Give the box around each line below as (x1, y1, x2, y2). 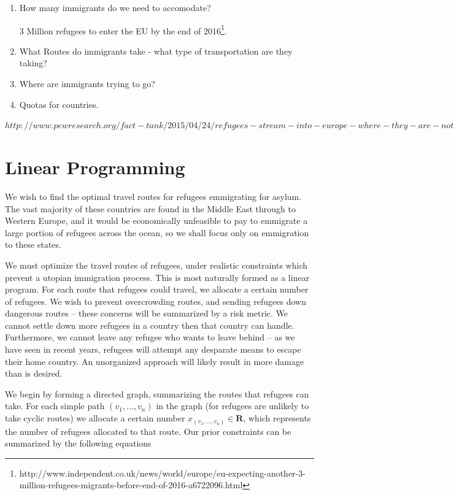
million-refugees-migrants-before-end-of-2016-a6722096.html (19, 478, 243, 491)
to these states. (5, 238, 61, 251)
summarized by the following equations (5, 437, 152, 450)
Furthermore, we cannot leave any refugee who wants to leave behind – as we (5, 331, 295, 343)
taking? (19, 56, 47, 69)
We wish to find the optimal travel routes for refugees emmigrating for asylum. (5, 190, 302, 202)
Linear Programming (5, 155, 185, 179)
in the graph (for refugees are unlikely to (156, 399, 309, 412)
